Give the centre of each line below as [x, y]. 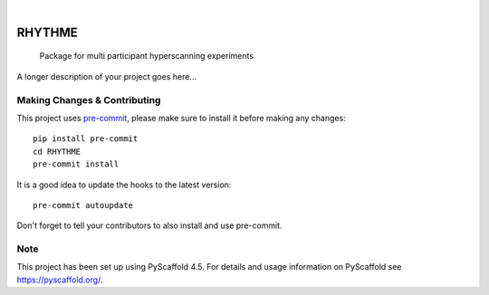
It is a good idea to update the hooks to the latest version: [124, 185]
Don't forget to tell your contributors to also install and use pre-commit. [149, 225]
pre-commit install [76, 164]
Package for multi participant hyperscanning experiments [146, 56]
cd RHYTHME [57, 151]
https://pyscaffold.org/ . [60, 280]
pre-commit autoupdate [83, 205]
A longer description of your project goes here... [106, 76]
